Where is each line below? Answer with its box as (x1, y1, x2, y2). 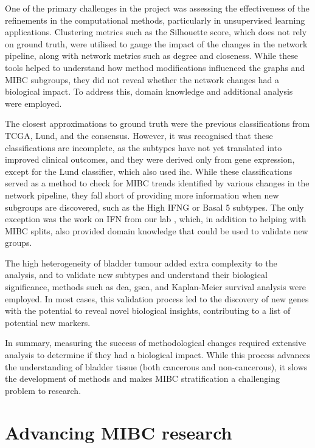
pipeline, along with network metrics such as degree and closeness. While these (5, 49, 299, 62)
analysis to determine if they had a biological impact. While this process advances (5, 348, 311, 361)
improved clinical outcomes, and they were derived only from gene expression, (5, 153, 295, 166)
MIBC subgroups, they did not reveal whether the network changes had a (5, 73, 279, 86)
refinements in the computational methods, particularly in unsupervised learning (5, 13, 305, 26)
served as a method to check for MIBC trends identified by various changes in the (5, 177, 310, 189)
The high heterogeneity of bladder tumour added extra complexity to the (5, 256, 277, 269)
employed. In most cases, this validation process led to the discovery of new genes (5, 292, 309, 305)
